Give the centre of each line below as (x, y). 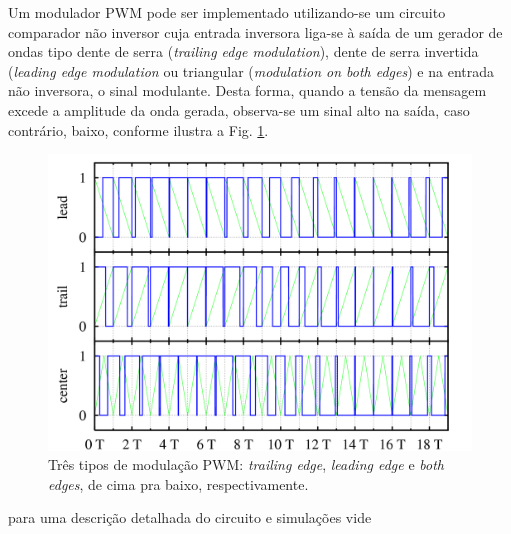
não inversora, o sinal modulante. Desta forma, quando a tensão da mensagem (247, 90)
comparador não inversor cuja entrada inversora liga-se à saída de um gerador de (255, 31)
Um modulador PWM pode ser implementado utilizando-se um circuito (227, 12)
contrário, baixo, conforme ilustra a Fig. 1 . (138, 129)
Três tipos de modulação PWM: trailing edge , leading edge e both (246, 464)
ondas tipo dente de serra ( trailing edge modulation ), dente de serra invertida (243, 51)
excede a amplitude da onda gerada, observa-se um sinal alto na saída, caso (239, 109)
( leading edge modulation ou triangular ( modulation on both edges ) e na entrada (251, 70)
